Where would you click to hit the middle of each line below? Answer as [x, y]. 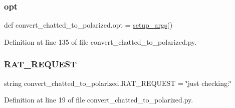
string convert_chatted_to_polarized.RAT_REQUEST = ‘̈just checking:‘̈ [118, 83]
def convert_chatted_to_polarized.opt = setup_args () [88, 25]
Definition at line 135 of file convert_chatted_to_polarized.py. [100, 41]
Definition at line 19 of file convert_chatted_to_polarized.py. [99, 100]
